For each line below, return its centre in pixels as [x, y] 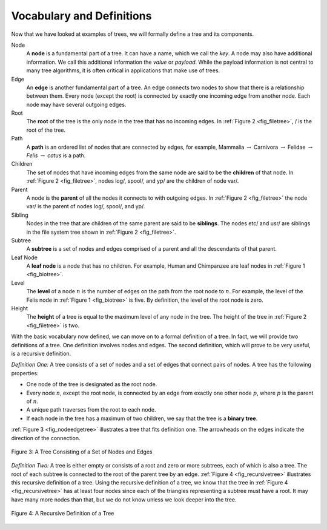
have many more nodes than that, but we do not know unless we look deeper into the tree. [124, 499]
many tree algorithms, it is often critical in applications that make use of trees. [123, 70]
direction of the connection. [46, 438]
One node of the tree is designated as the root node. [92, 384]
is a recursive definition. [41, 353]
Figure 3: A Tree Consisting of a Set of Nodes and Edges [82, 452]
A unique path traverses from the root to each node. [91, 410]
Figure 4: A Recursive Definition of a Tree [63, 514]
